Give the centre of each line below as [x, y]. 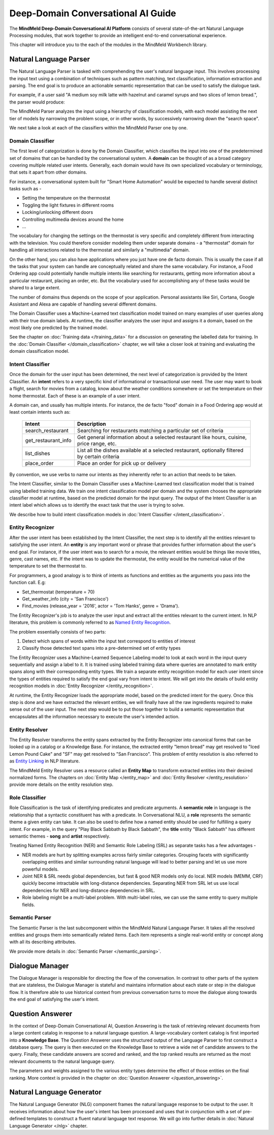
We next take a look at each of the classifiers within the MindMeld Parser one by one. [98, 127]
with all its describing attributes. [43, 942]
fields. [29, 905]
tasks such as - [25, 189]
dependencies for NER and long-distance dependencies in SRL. [89, 890]
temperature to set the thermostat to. [48, 566]
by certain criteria [98, 456]
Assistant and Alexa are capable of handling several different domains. [83, 304]
